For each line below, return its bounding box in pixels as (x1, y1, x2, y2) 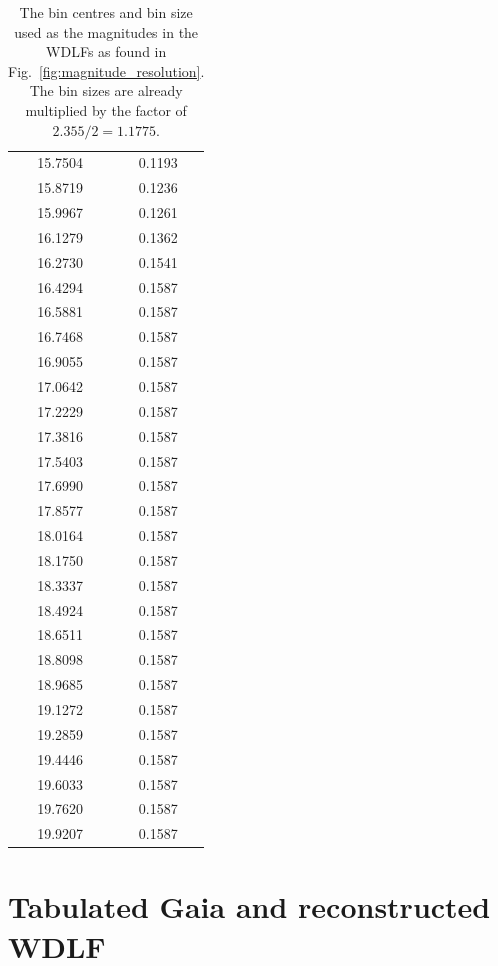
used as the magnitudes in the (14, 21, 199, 42)
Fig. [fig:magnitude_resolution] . (8, 60, 205, 81)
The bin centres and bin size (19, 2, 193, 22)
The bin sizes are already (29, 80, 183, 101)
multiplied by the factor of (25, 99, 187, 120)
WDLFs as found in (46, 41, 167, 62)
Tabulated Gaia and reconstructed (8, 886, 491, 927)
